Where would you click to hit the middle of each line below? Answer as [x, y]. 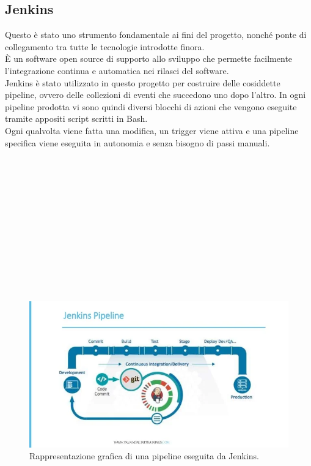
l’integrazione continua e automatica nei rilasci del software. [117, 70]
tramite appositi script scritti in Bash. [76, 118]
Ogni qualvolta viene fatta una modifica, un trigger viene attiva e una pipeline [152, 130]
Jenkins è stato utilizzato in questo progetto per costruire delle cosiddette [143, 82]
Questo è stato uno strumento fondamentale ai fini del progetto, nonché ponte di [156, 35]
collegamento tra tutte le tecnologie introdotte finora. [105, 46]
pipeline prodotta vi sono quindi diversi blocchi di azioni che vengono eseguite [151, 106]
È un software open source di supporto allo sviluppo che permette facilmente [149, 58]
